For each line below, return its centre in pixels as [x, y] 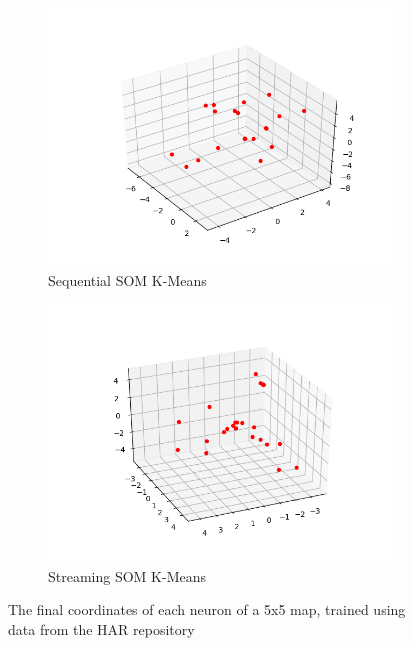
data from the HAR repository [101, 628]
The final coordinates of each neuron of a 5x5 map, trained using [207, 609]
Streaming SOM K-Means [127, 575]
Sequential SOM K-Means [127, 279]
